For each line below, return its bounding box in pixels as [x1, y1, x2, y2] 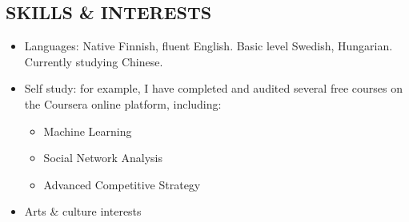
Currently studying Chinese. [24, 53, 163, 69]
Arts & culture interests [24, 203, 142, 220]
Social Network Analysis [43, 149, 162, 166]
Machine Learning [43, 122, 132, 139]
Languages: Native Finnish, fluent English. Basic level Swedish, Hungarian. [24, 38, 393, 54]
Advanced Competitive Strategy [43, 176, 201, 192]
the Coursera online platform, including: [24, 95, 222, 112]
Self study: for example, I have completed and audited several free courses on [24, 80, 403, 97]
